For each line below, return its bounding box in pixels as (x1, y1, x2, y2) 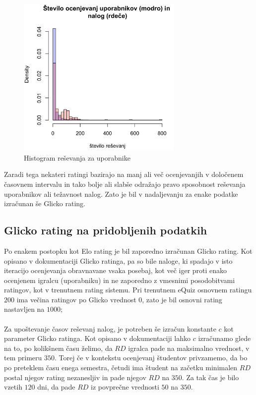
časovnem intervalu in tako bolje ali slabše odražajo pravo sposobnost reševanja (4, 178, 246, 189)
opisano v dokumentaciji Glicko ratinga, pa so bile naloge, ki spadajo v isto (4, 255, 233, 266)
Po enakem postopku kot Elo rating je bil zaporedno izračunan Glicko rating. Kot (4, 245, 253, 256)
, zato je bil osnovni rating (142, 294, 222, 304)
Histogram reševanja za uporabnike (24, 152, 130, 163)
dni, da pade (37, 382, 75, 392)
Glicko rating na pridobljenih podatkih (4, 223, 207, 238)
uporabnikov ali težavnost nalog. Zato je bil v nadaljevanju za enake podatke (4, 188, 238, 199)
